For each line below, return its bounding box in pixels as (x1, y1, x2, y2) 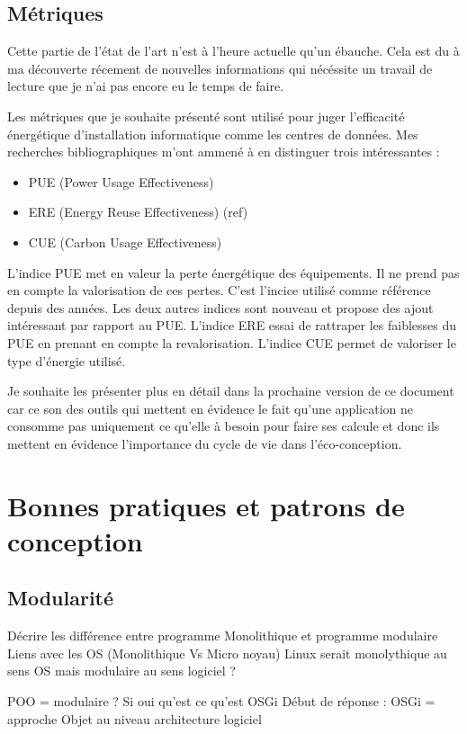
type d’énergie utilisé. (7, 351, 126, 370)
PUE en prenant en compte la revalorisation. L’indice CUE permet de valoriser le (7, 333, 456, 352)
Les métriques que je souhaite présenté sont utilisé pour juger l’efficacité (7, 106, 405, 125)
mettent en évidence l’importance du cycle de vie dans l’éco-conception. (7, 434, 402, 452)
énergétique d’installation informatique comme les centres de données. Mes (7, 124, 418, 143)
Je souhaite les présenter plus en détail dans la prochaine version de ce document (7, 381, 454, 400)
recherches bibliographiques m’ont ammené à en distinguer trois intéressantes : (7, 142, 440, 161)
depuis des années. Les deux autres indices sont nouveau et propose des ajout (7, 298, 434, 317)
